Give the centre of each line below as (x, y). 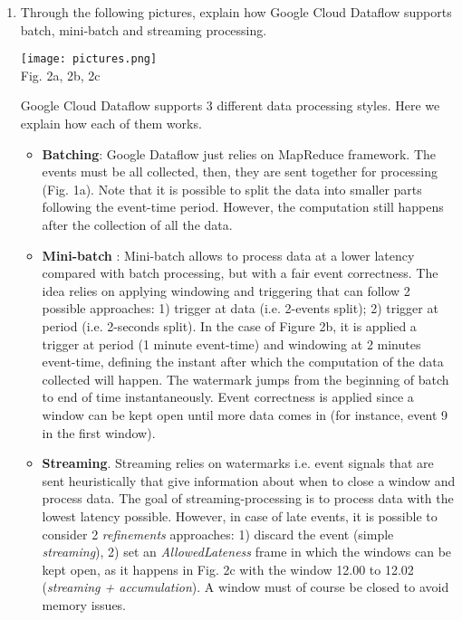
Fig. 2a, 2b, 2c (60, 75)
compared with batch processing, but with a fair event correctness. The (240, 273)
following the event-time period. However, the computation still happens (243, 207)
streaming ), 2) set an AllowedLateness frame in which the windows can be (247, 552)
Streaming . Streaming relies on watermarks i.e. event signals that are (238, 463)
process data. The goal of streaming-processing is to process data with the (248, 498)
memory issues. (84, 604)
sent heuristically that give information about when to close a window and (249, 480)
